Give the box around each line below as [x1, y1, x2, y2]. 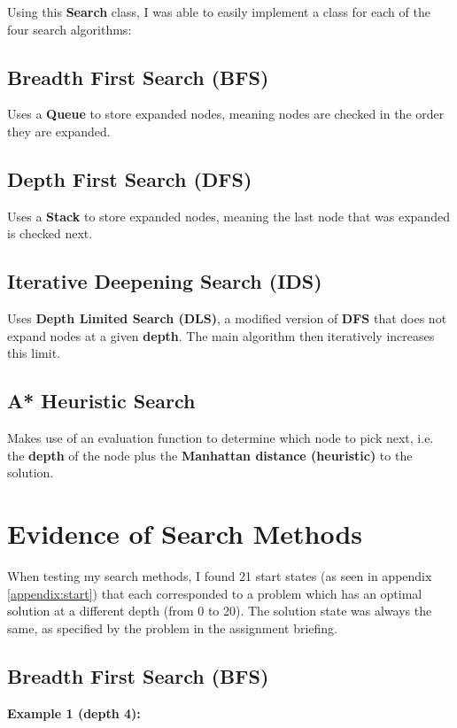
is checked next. [7, 224, 93, 243]
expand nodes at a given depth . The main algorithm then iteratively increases [7, 326, 435, 345]
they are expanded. [7, 121, 111, 140]
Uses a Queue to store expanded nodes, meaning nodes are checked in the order [7, 105, 445, 123]
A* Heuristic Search [7, 387, 196, 414]
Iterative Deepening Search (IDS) [7, 267, 322, 295]
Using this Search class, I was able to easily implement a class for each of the [7, 3, 430, 20]
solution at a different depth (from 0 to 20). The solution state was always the [7, 601, 432, 620]
